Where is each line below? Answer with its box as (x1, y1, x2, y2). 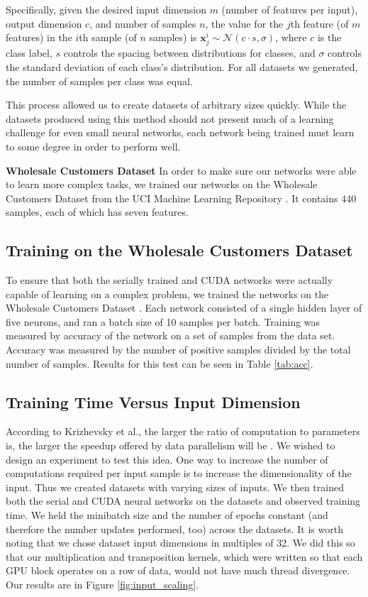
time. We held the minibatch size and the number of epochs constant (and (6, 508, 328, 522)
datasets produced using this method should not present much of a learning (6, 111, 334, 126)
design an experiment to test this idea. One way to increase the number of (6, 451, 328, 466)
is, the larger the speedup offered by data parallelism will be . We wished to (6, 438, 335, 453)
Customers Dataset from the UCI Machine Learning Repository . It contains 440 (6, 190, 357, 205)
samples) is (149, 30, 197, 45)
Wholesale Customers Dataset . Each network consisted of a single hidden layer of (6, 300, 362, 315)
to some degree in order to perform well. (6, 138, 181, 153)
